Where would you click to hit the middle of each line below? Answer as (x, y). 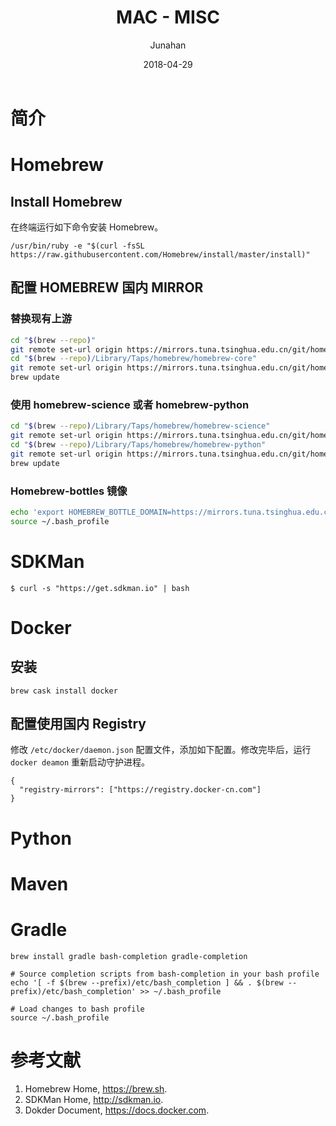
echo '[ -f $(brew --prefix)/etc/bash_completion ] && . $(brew (147, 982)
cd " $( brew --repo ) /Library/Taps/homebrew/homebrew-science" (140, 426)
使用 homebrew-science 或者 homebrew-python (130, 404)
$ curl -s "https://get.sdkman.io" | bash (100, 588)
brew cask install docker (64, 691)
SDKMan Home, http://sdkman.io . (94, 1099)
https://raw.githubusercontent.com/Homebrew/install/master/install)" (160, 254)
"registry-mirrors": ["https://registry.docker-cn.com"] (140, 790)
